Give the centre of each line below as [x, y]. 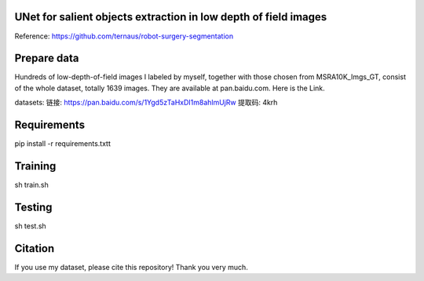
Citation [35, 248]
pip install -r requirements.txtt [63, 144]
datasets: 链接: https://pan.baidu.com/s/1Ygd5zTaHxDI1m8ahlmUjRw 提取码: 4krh [146, 103]
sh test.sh [30, 226]
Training [35, 166]
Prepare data [47, 58]
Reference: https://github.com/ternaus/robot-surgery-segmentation [124, 36]
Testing [33, 207]
